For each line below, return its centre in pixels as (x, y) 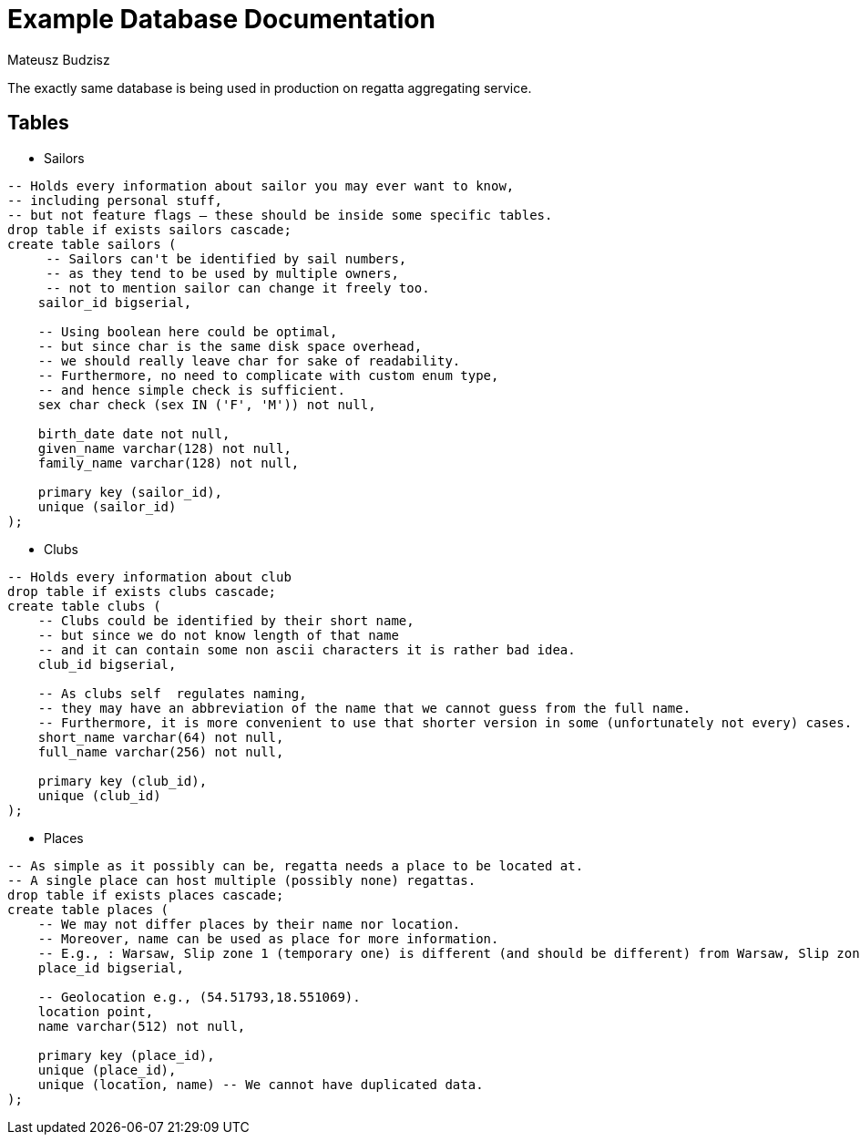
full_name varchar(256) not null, (161, 751)
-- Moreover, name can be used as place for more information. (268, 938)
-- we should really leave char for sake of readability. (249, 360)
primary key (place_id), (126, 1055)
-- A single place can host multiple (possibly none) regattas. (242, 880)
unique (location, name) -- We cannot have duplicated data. (261, 1084)
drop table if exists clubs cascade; (142, 591)
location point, (96, 1011)
